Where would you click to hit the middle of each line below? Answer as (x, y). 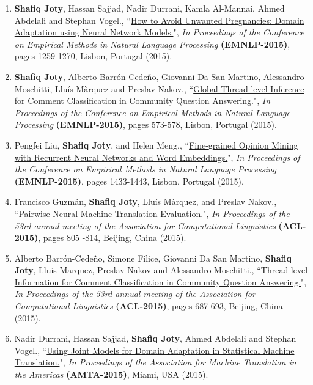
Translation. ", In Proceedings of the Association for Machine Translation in (155, 362)
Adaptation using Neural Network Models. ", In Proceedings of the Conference (159, 32)
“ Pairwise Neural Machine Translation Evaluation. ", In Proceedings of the (152, 213)
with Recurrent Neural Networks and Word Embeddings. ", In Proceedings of (157, 157)
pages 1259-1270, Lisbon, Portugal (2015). (93, 56)
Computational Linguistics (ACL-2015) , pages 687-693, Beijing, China (149, 306)
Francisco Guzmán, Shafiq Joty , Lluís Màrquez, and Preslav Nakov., (145, 201)
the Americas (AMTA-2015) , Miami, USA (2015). (111, 374)
